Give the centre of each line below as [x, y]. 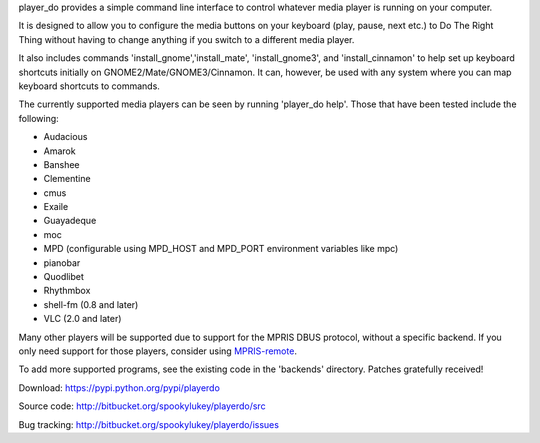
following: [38, 118]
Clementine [67, 179]
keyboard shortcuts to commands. [89, 86]
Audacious [65, 137]
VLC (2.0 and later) [82, 319]
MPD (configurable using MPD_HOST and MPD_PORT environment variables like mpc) [221, 249]
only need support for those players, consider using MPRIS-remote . [157, 351]
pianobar [62, 262]
